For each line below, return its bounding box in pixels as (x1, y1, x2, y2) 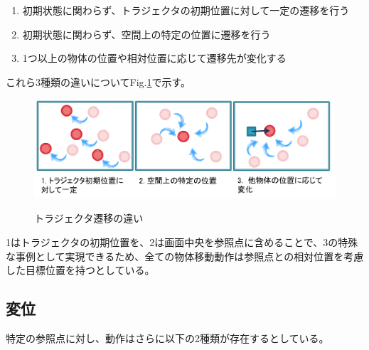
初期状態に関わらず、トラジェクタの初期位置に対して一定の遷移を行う (22, 3, 350, 17)
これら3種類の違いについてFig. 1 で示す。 (6, 74, 191, 89)
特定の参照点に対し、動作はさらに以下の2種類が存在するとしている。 (6, 330, 329, 345)
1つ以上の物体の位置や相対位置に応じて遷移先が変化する (22, 51, 287, 65)
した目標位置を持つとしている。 (6, 262, 155, 277)
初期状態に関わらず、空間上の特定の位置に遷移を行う (22, 26, 271, 41)
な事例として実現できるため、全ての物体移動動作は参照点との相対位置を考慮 (6, 248, 364, 263)
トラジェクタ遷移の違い (34, 211, 144, 226)
